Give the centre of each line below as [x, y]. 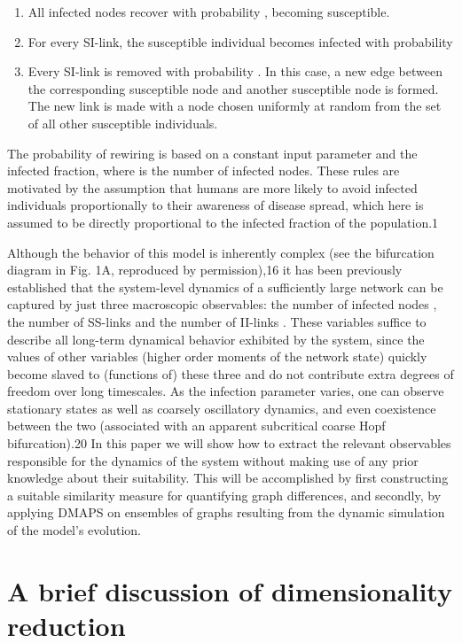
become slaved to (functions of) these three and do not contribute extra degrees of [231, 373]
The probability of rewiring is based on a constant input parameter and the [212, 153]
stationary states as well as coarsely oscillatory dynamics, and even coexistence [222, 408]
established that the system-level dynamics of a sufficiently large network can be [225, 287]
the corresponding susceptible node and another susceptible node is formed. [233, 88]
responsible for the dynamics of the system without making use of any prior [213, 460]
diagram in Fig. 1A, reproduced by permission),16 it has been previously [205, 270]
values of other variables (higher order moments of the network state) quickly [217, 356]
